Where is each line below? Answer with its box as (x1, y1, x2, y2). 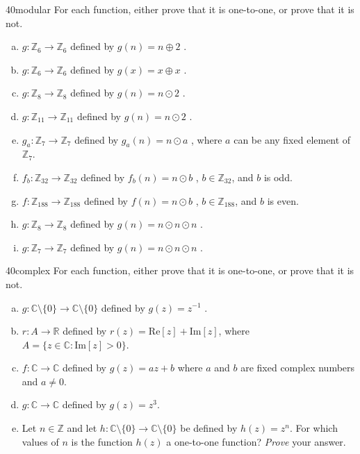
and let (67, 421, 97, 435)
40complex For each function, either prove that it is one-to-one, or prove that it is (6, 263, 354, 278)
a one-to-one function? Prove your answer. (166, 434, 346, 448)
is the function (71, 434, 133, 448)
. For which (289, 421, 338, 435)
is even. (267, 193, 299, 208)
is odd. (263, 169, 293, 184)
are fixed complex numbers (240, 360, 355, 375)
